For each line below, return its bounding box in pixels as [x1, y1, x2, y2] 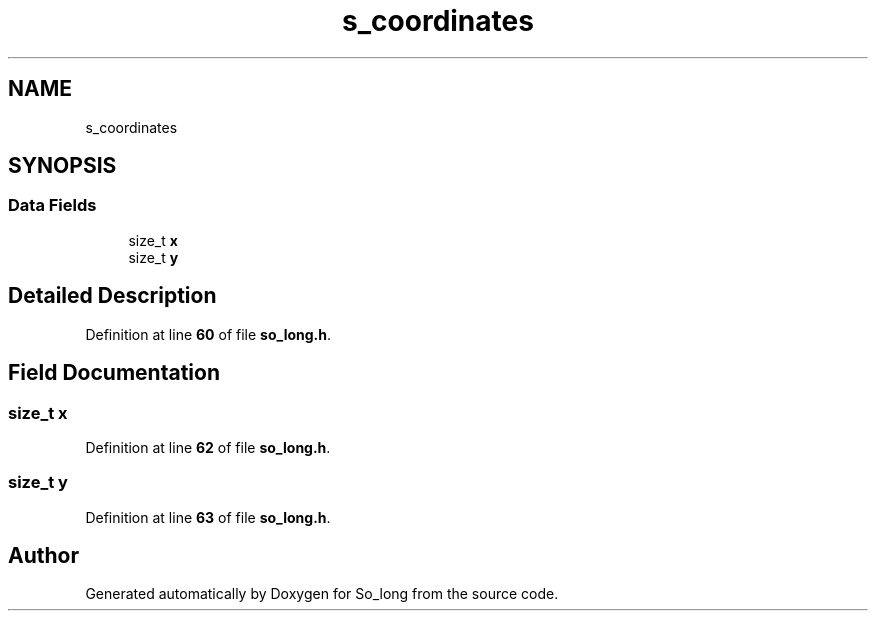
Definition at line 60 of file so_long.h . [85, 325, 332, 343]
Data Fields [8, 195, 97, 216]
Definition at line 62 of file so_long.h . [85, 438, 331, 456]
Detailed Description [8, 283, 217, 309]
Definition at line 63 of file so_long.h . [85, 508, 331, 526]
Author [8, 543, 79, 569]
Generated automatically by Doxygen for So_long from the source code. [85, 585, 559, 603]
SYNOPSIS [8, 153, 117, 179]
